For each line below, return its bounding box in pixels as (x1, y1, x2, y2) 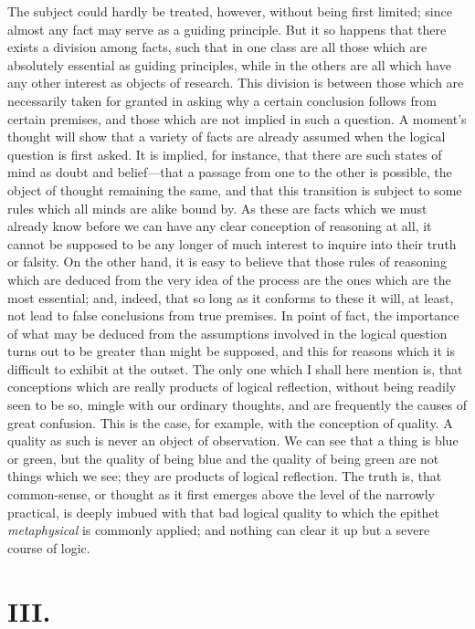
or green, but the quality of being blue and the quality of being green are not (7, 448, 439, 467)
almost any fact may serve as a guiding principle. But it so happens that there (7, 19, 447, 38)
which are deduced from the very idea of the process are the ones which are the (7, 269, 451, 288)
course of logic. (7, 538, 90, 557)
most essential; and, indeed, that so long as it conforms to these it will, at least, (7, 288, 454, 307)
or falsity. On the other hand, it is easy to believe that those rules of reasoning (7, 252, 447, 271)
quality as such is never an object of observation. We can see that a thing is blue (7, 431, 459, 450)
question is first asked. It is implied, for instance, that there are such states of (7, 144, 442, 163)
